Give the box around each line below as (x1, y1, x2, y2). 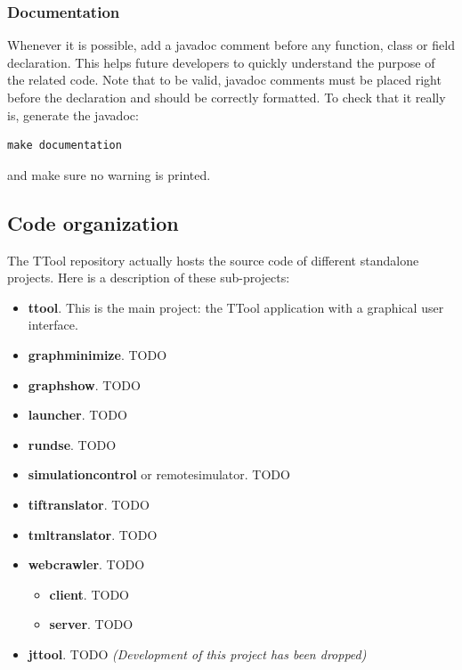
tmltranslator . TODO (28, 525, 158, 543)
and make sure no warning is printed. (7, 165, 211, 184)
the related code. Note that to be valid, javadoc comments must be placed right (7, 70, 442, 89)
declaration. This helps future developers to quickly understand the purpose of (7, 53, 435, 71)
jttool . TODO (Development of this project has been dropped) (28, 644, 367, 663)
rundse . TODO (28, 435, 117, 453)
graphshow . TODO (28, 375, 141, 394)
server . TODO (49, 615, 134, 633)
